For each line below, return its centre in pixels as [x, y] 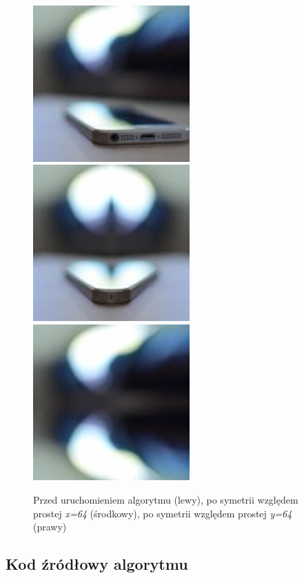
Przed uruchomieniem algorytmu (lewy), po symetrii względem [166, 500]
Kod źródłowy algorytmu [97, 564]
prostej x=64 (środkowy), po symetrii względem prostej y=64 [163, 513]
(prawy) [50, 527]
